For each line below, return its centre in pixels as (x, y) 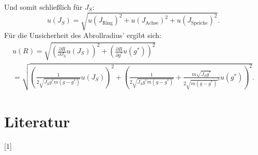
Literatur (37, 121)
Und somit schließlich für (43, 7)
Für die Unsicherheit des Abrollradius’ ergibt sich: (83, 35)
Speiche (199, 23)
